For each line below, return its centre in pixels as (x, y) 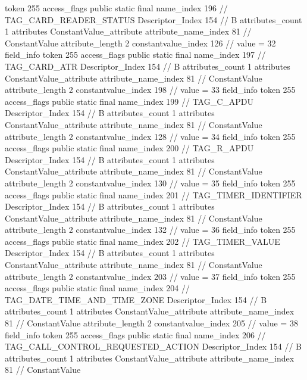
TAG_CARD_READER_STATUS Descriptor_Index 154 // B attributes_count (153, 19)
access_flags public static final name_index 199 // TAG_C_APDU (129, 101)
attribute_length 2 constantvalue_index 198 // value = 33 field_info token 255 (150, 90)
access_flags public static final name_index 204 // (98, 288)
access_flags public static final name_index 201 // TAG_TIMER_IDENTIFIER (153, 194)
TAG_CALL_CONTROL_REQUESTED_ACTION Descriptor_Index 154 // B (153, 346)
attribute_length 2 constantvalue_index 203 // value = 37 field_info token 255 (150, 276)
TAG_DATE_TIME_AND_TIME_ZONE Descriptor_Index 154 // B (136, 299)
